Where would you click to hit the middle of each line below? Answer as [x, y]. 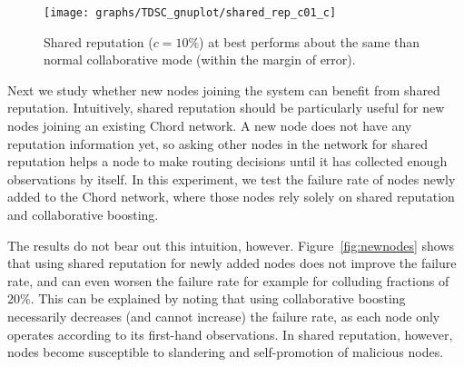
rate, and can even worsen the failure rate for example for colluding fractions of [228, 280]
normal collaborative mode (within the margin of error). [200, 60]
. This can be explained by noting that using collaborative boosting [218, 298]
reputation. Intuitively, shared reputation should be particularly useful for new [226, 108]
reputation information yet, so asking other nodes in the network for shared [217, 143]
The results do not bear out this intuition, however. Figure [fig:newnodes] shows [231, 245]
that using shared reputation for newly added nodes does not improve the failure [232, 263]
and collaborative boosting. [83, 214]
